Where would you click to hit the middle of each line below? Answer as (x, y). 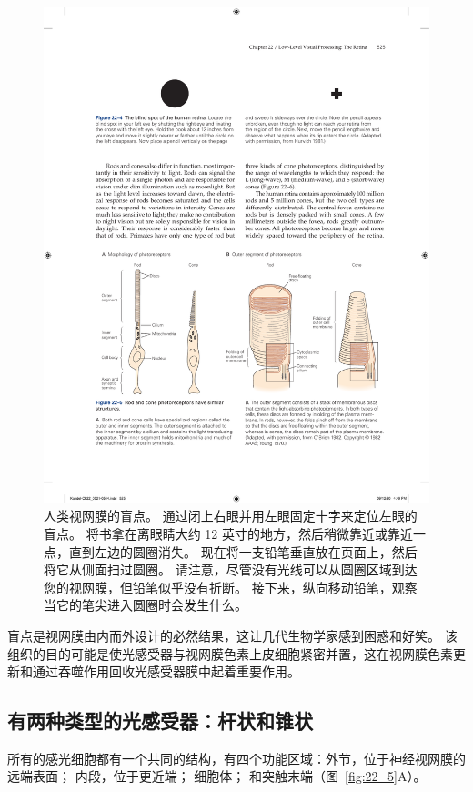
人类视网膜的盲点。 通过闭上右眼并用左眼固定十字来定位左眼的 (231, 516)
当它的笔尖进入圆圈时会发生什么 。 (146, 605)
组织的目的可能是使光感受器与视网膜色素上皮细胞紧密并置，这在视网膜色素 (230, 653)
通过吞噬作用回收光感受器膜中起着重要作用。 (166, 671)
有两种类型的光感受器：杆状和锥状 (160, 721)
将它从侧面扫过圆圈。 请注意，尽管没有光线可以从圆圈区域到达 (231, 569)
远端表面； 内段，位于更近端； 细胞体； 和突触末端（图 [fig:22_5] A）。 (217, 776)
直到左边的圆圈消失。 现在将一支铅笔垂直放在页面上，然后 (243, 551)
